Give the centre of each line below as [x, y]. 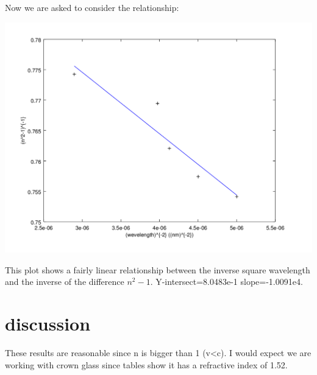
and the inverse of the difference [65, 282]
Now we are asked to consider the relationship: [92, 7]
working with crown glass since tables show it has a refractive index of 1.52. [146, 364]
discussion [48, 324]
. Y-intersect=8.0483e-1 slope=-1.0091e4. [226, 282]
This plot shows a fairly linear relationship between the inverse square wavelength [158, 269]
